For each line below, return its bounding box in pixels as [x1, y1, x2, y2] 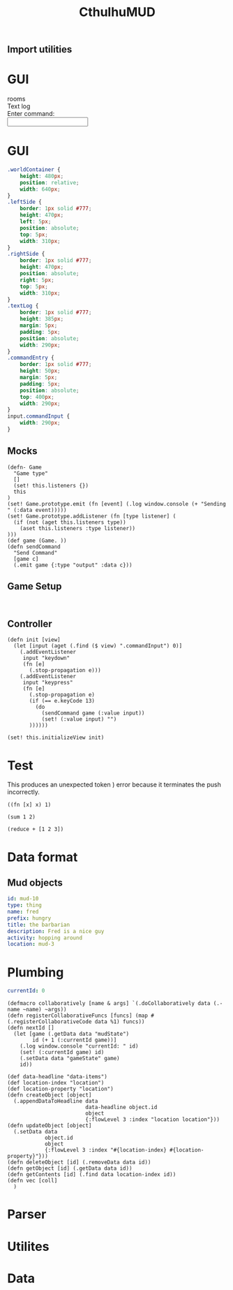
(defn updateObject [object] [7, 1122, 92, 1129]
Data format [7, 849, 78, 865]
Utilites [7, 1238, 50, 1254]
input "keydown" [22, 654, 70, 662]
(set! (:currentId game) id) [20, 1049, 105, 1056]
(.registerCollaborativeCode [7, 1018, 92, 1025]
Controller [7, 617, 52, 629]
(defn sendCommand [7, 543, 61, 550]
